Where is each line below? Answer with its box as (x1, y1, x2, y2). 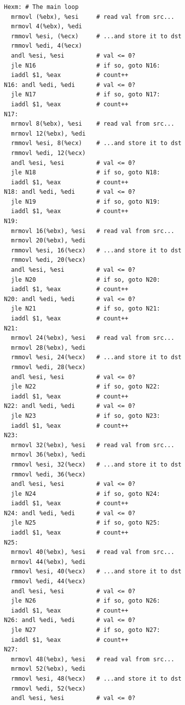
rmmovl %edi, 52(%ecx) (11, 685, 86, 692)
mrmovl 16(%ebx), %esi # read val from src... (11, 227, 175, 235)
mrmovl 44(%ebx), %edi (11, 558, 86, 565)
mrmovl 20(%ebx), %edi (11, 237, 86, 244)
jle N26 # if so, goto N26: (11, 597, 160, 605)
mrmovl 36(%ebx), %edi (11, 451, 86, 459)
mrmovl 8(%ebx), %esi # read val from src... (11, 120, 175, 128)
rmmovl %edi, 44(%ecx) (11, 578, 86, 585)
